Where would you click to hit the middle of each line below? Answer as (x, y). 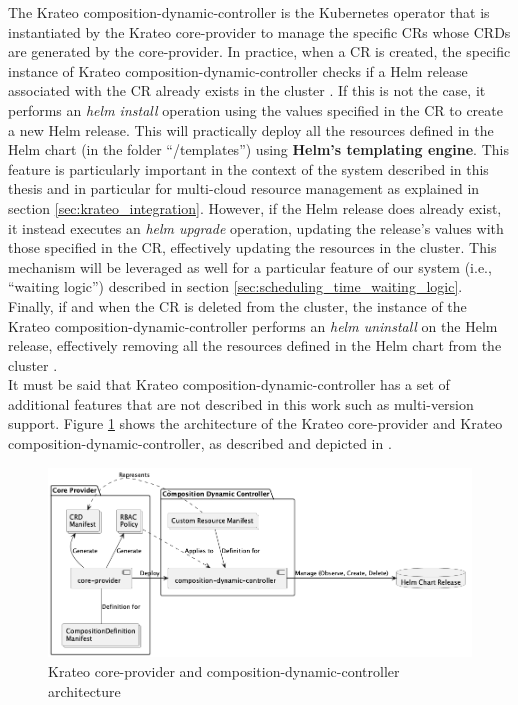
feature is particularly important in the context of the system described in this (248, 168)
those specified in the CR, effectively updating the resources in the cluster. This (252, 247)
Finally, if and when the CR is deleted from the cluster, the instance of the (237, 305)
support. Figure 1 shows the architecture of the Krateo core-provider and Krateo (255, 423)
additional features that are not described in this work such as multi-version (241, 403)
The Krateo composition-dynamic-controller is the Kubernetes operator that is (249, 12)
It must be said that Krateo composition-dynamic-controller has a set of (229, 384)
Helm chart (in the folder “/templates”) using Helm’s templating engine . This (258, 149)
